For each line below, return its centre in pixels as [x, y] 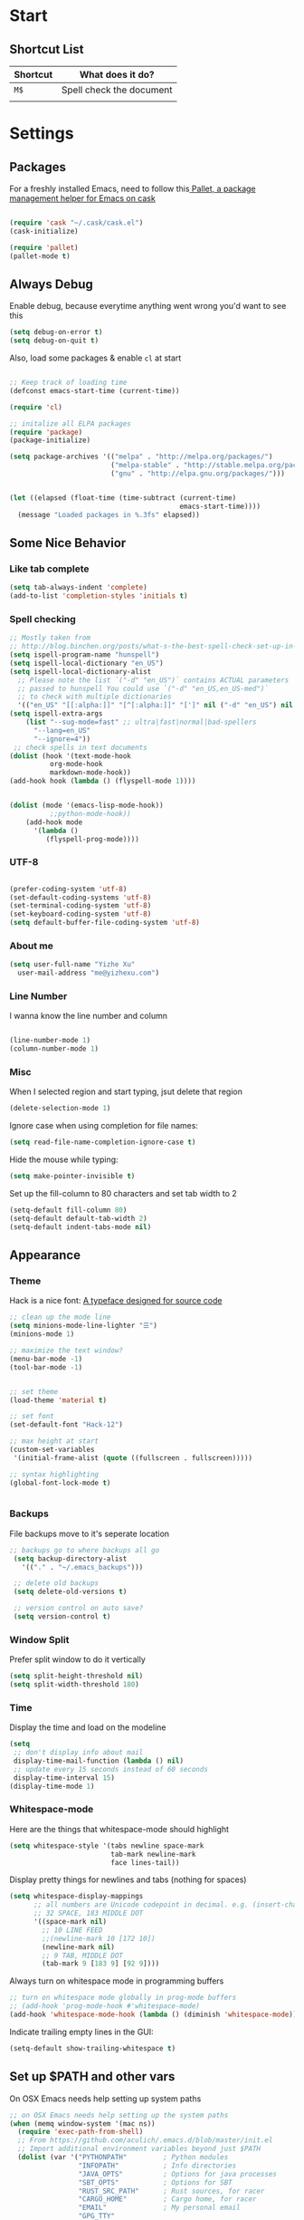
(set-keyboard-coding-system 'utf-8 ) [81, 914]
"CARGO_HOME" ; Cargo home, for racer [167, 2199]
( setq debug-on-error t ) [56, 332]
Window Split [39, 1639]
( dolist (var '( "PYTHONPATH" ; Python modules [123, 2158]
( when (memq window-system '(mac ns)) [82, 2124]
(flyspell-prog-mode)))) [93, 839]
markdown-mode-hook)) [90, 773]
